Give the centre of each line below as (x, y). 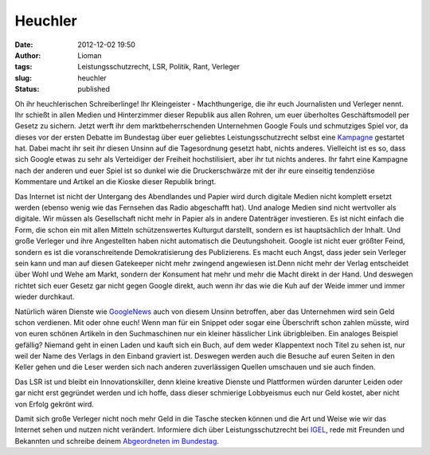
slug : (23, 78)
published (94, 89)
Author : (28, 55)
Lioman (90, 55)
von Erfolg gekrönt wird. (55, 404)
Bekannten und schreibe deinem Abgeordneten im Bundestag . (117, 441)
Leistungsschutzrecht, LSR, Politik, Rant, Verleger (159, 67)
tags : (23, 67)
